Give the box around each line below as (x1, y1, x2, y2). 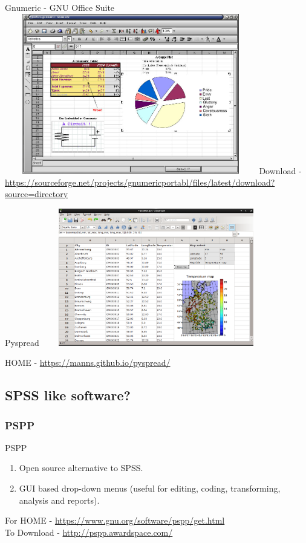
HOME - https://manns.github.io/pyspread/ (5, 356, 171, 369)
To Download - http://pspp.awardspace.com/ (5, 525, 173, 538)
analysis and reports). (19, 493, 100, 506)
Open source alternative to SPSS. (19, 461, 143, 474)
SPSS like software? (5, 386, 131, 405)
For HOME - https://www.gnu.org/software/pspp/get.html (5, 514, 225, 527)
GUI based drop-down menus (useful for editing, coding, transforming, (19, 482, 281, 495)
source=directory (5, 187, 68, 200)
